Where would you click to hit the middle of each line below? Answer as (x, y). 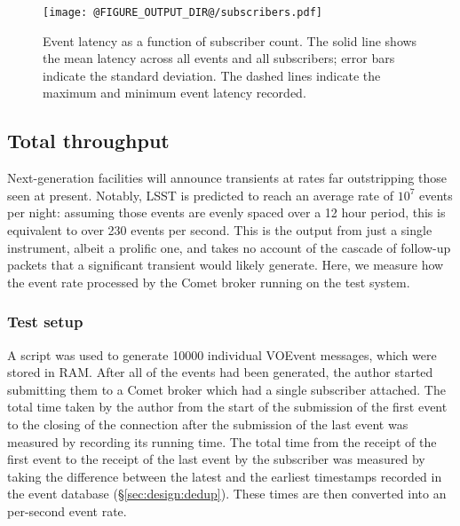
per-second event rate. (67, 510)
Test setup (45, 322)
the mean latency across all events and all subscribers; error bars (219, 58)
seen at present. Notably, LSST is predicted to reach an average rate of (200, 195)
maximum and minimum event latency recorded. (174, 93)
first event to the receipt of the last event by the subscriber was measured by (216, 459)
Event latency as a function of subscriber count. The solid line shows (230, 40)
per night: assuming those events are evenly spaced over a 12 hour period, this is (226, 212)
